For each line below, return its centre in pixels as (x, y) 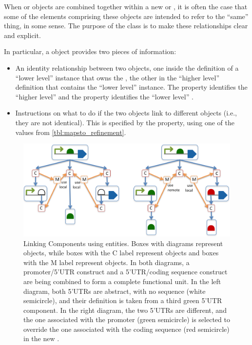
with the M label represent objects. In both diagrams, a (107, 262)
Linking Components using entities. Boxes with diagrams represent (123, 243)
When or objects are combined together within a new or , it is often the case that (126, 6)
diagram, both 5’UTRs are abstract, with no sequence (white (115, 291)
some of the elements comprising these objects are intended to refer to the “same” (126, 16)
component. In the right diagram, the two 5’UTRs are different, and (125, 310)
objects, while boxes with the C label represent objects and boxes (121, 253)
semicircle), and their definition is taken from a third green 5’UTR (123, 300)
